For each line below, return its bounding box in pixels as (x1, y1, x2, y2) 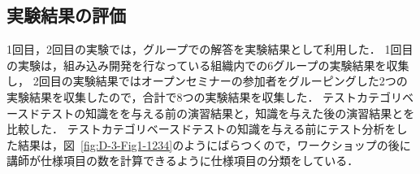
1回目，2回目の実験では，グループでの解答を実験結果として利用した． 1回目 (6, 41, 414, 58)
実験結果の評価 (6, 2, 126, 28)
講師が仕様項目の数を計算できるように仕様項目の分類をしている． (6, 152, 359, 169)
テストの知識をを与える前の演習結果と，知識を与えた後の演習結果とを (40, 104, 415, 121)
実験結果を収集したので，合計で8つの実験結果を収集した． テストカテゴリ (6, 88, 403, 105)
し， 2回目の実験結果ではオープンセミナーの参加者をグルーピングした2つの (6, 72, 408, 89)
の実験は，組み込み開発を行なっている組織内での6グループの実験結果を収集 (6, 56, 409, 73)
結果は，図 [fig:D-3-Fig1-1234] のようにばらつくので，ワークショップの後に (17, 136, 411, 153)
